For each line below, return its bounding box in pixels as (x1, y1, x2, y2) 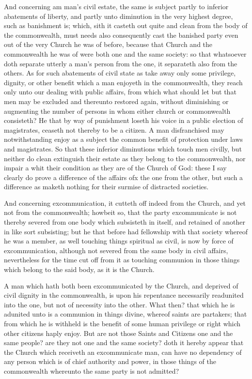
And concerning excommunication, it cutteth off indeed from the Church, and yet (4, 197, 246, 208)
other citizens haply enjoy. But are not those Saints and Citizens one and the (4, 328, 233, 338)
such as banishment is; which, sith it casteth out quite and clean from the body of (4, 20, 248, 30)
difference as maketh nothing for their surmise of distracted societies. (4, 182, 209, 192)
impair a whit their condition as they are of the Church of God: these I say (4, 163, 227, 173)
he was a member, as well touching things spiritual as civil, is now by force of (4, 236, 234, 246)
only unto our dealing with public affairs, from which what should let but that (4, 87, 236, 97)
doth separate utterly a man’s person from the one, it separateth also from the (4, 58, 237, 68)
